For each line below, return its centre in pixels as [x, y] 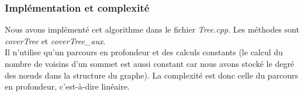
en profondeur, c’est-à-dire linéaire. [67, 86]
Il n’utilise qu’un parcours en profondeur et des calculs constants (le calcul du [144, 52]
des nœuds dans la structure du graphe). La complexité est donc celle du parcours [152, 75]
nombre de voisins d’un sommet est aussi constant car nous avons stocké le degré [150, 63]
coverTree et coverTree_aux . [55, 40]
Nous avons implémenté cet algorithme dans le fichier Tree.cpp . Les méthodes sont [152, 29]
